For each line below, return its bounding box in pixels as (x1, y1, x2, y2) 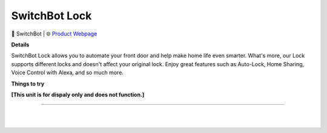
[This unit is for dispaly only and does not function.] (11, 91, 145, 98)
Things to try (11, 80, 45, 87)
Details (11, 41, 30, 48)
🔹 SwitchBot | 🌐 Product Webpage (11, 30, 97, 37)
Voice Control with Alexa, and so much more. (11, 69, 124, 76)
